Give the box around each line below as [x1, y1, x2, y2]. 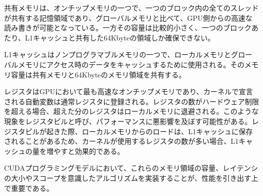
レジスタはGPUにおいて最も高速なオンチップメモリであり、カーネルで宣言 [4, 86, 253, 97]
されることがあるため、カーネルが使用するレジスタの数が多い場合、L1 [4, 136, 239, 146]
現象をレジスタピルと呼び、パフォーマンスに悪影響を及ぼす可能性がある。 [4, 115, 252, 126]
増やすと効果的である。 [46, 145, 124, 156]
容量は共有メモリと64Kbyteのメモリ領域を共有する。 [11, 69, 186, 80]
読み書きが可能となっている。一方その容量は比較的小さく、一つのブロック [4, 22, 251, 33]
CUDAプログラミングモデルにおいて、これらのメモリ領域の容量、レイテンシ [4, 163, 258, 173]
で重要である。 [4, 182, 54, 193]
